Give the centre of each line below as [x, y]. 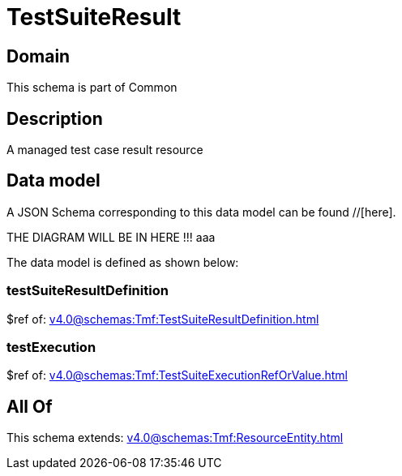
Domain [38, 56]
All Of [30, 406]
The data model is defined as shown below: [123, 262]
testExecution [51, 347]
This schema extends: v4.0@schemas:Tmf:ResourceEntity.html [175, 438]
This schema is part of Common [92, 88]
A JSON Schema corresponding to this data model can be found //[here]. [201, 212]
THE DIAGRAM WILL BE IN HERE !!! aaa [111, 237]
